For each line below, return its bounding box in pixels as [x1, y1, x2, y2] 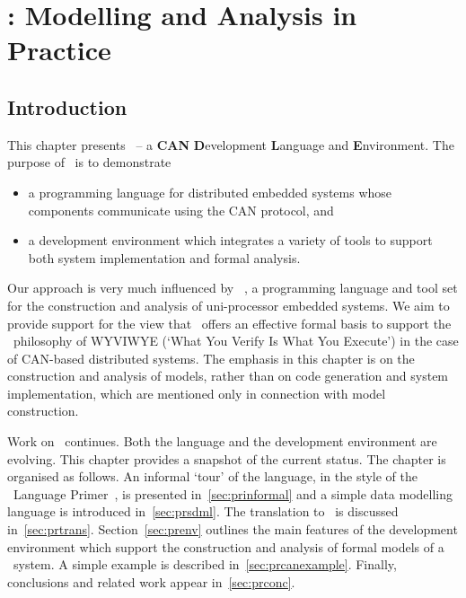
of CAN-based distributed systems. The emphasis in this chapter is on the [7, 348, 415, 367]
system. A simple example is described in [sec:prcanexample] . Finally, [13, 555, 397, 574]
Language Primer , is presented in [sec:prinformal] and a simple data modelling [13, 484, 453, 503]
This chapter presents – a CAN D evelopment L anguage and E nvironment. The [7, 135, 454, 154]
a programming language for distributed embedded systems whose [28, 182, 392, 201]
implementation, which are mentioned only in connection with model [7, 383, 386, 402]
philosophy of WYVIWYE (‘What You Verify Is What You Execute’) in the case [13, 331, 459, 350]
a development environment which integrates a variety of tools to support [28, 231, 433, 250]
